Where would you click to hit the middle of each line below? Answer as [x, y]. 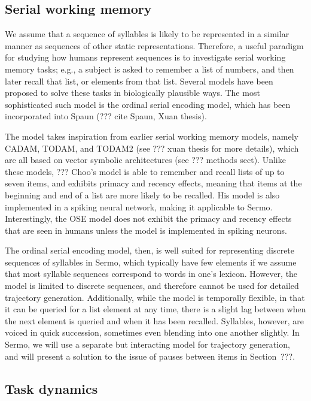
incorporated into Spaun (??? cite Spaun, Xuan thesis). [106, 116]
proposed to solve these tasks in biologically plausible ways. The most [132, 93]
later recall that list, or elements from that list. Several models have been [139, 81]
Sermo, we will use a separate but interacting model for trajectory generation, [147, 344]
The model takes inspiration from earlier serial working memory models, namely [152, 136]
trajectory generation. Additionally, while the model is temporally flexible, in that [155, 297]
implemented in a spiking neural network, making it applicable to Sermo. [139, 206]
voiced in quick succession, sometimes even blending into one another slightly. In [152, 332]
